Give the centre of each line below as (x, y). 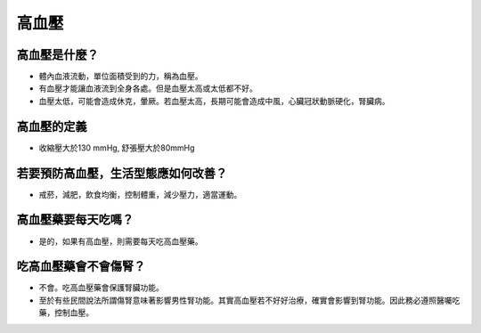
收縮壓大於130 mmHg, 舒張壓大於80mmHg (117, 148)
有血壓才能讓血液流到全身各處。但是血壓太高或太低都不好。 (148, 88)
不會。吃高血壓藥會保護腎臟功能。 (101, 288)
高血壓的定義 (52, 126)
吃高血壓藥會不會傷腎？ (81, 267)
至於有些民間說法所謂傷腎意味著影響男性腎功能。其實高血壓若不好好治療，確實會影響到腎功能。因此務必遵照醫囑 (245, 300)
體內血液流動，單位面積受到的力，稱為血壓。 (121, 77)
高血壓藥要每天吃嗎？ (75, 219)
